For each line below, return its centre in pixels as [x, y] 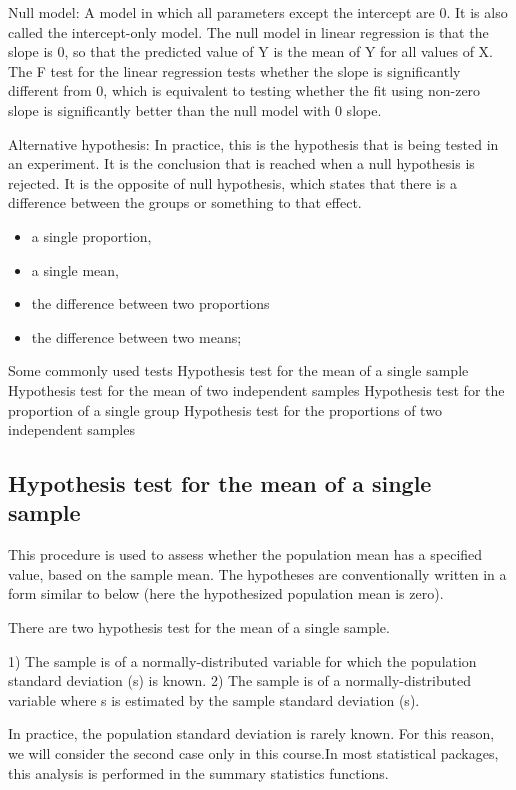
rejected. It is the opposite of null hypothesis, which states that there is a [232, 182]
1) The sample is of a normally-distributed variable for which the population [242, 660]
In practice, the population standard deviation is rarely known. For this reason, [251, 733]
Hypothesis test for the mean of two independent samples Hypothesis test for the [256, 389]
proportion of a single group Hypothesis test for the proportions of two [225, 409]
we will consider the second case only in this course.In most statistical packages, [253, 753]
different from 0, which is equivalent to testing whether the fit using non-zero [244, 90]
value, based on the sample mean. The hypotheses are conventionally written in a [257, 573]
